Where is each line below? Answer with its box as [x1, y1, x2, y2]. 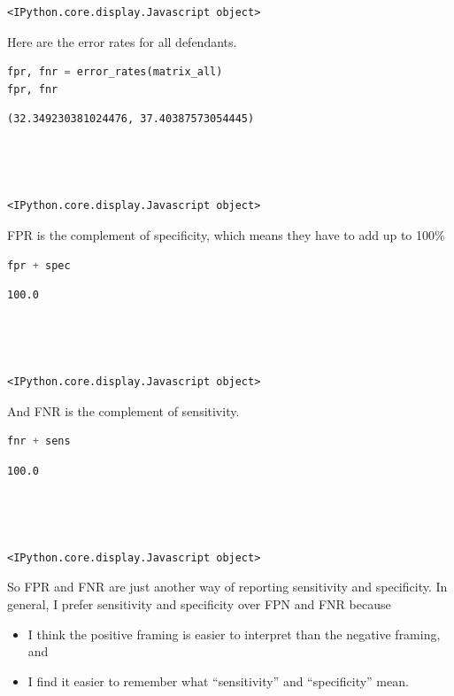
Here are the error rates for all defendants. [7, 32, 237, 50]
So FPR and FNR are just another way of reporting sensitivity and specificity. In [7, 577, 448, 596]
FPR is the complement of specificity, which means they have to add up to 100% [7, 225, 445, 244]
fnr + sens [7, 435, 71, 448]
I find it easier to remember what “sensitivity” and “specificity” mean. [27, 671, 409, 690]
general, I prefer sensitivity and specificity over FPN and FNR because [7, 595, 391, 614]
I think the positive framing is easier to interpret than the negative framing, [27, 624, 441, 643]
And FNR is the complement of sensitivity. [7, 401, 240, 420]
